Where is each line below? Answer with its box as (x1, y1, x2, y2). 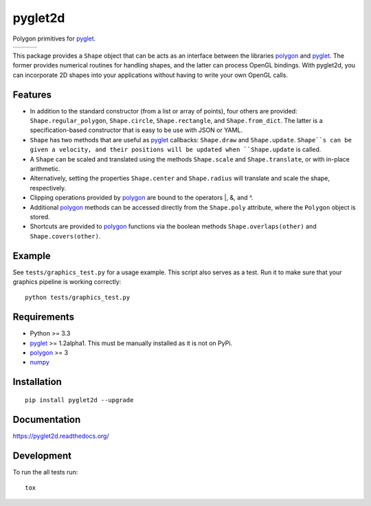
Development (12, 450, 72, 461)
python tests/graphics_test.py (25, 294, 131, 302)
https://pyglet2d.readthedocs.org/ (12, 432, 109, 440)
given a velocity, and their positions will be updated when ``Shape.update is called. (30, 145, 322, 154)
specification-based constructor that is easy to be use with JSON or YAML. (30, 126, 243, 134)
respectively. (30, 184, 67, 192)
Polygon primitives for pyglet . (12, 34, 96, 43)
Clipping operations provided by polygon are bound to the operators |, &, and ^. (30, 193, 254, 202)
